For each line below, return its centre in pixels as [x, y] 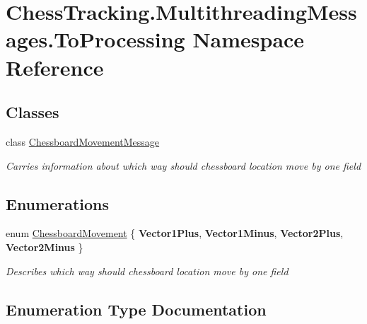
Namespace [249, 39]
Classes [33, 112]
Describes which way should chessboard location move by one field [147, 271]
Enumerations [58, 203]
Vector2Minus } [45, 247]
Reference [55, 67]
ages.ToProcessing [95, 39]
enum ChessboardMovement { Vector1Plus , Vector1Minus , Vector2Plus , [175, 233]
